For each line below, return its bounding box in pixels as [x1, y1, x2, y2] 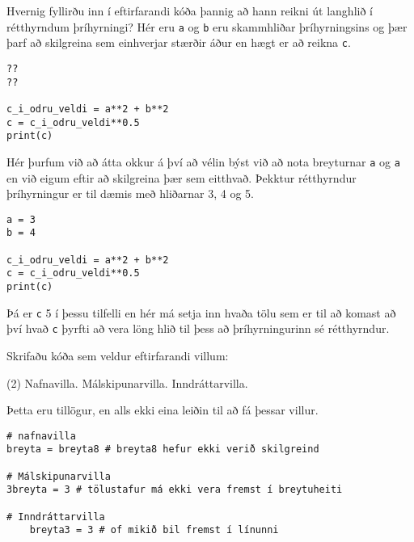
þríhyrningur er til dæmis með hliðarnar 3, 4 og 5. [6, 185, 255, 202]
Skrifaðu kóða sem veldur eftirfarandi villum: [6, 347, 229, 363]
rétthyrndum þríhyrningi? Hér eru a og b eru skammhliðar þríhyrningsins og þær [6, 18, 408, 35]
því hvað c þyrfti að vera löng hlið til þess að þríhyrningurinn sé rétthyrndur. [6, 320, 390, 337]
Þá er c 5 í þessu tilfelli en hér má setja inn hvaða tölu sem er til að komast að [6, 304, 396, 321]
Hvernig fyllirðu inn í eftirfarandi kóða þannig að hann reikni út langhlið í [6, 2, 373, 19]
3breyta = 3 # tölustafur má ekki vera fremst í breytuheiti [6, 484, 343, 496]
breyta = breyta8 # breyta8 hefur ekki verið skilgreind [6, 443, 319, 456]
